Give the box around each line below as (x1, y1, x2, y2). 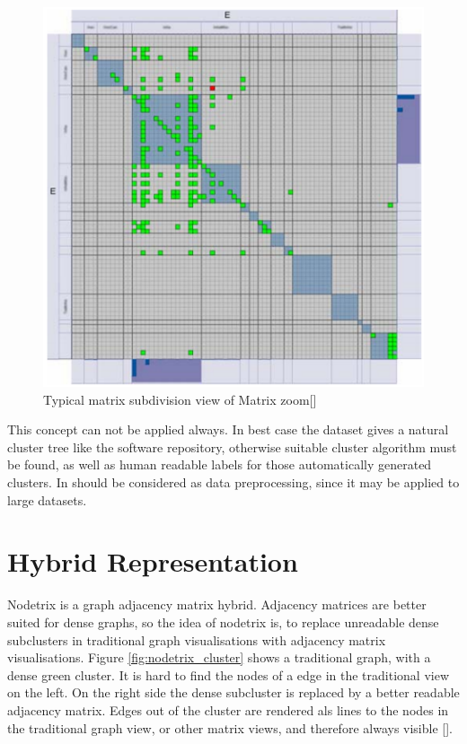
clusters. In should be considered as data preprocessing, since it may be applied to (7, 473, 460, 492)
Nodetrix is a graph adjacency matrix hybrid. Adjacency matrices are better (7, 595, 427, 614)
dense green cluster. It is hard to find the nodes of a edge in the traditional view (7, 665, 450, 684)
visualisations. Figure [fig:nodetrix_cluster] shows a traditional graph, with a (7, 648, 431, 667)
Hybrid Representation (7, 543, 298, 580)
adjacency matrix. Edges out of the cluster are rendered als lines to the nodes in (7, 700, 449, 719)
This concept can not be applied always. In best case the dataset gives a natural (7, 420, 449, 439)
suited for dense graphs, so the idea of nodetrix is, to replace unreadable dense (7, 612, 439, 631)
